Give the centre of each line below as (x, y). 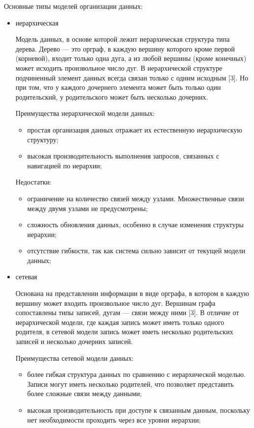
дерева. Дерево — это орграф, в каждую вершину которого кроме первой (125, 48)
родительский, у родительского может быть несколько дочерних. (112, 96)
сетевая (26, 277)
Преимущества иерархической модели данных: (85, 113)
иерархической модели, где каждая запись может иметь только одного (120, 322)
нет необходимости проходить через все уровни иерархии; (114, 419)
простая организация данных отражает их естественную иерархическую (135, 129)
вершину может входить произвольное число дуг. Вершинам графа (115, 303)
